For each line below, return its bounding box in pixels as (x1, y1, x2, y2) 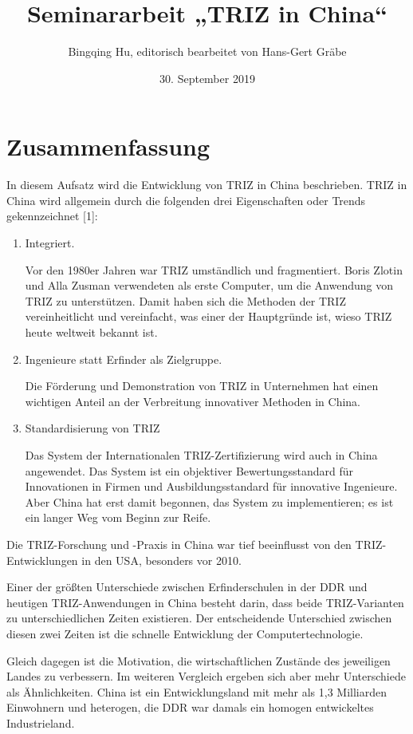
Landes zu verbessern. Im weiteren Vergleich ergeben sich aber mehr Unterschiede (6, 668, 406, 685)
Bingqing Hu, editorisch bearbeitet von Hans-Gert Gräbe (68, 43, 347, 60)
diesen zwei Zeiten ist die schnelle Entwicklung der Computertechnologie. (6, 625, 364, 641)
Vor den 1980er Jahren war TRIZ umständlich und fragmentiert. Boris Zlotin (25, 261, 403, 278)
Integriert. (25, 235, 75, 251)
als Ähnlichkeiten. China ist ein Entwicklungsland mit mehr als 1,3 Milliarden (6, 683, 387, 700)
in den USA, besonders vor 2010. (81, 551, 242, 568)
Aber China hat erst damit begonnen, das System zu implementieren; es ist (25, 493, 394, 510)
